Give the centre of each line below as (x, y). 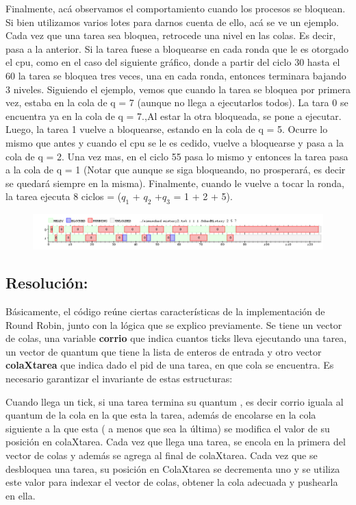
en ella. (21, 495)
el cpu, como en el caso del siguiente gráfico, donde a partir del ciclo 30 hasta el (173, 62)
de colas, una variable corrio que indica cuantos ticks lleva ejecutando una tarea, (176, 338)
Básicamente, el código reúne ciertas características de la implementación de (165, 311)
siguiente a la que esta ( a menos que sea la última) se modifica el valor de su (168, 428)
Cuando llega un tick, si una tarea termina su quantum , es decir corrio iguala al (175, 401)
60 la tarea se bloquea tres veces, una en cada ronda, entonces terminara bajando (176, 75)
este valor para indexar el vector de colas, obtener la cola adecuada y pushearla (172, 482)
